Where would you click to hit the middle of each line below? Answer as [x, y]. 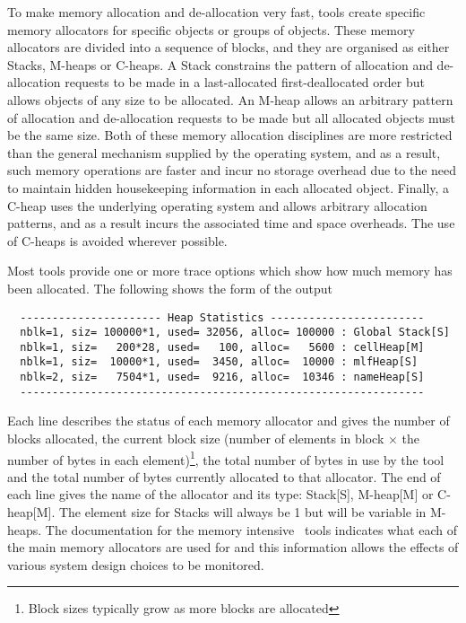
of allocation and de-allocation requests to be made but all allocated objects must [232, 117]
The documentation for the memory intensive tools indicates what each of [251, 529]
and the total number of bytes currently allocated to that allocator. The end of [224, 476]
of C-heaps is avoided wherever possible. [117, 240]
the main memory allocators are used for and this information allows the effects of [233, 547]
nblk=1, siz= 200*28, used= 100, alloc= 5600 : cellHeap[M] [222, 347]
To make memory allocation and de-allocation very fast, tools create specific [216, 12]
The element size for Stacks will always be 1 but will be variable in [242, 512]
